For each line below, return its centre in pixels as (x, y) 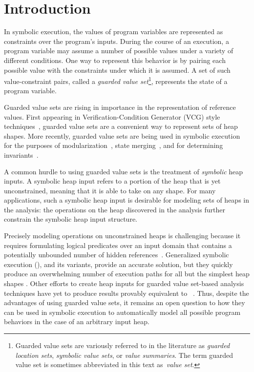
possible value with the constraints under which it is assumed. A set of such (117, 70)
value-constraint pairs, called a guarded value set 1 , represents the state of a (116, 80)
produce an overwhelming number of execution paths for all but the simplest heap (127, 274)
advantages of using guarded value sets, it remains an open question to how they (125, 302)
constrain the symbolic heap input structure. (71, 219)
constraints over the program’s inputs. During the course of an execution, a (116, 41)
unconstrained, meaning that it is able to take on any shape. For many (110, 190)
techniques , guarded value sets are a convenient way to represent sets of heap (121, 126)
